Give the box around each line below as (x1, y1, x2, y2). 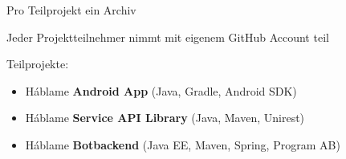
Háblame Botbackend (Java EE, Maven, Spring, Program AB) (25, 136, 340, 153)
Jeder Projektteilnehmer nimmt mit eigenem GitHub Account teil (6, 28, 329, 45)
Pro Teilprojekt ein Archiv (6, 2, 136, 18)
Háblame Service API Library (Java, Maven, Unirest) (25, 109, 305, 126)
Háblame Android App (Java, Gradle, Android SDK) (25, 82, 297, 99)
